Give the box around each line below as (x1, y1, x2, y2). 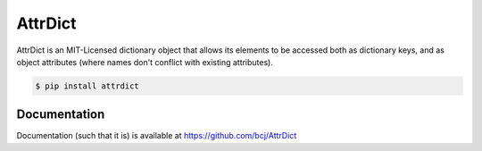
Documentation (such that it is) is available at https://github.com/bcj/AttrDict (16, 130, 297, 141)
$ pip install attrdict (35, 80, 140, 91)
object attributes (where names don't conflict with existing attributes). (16, 56, 274, 67)
